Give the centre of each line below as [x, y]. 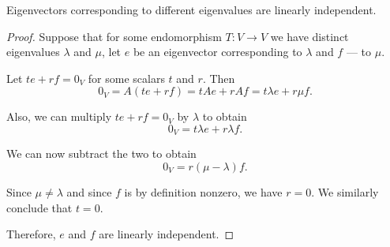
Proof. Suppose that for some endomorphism [114, 36]
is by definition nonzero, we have [203, 192]
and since [89, 192]
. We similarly [345, 192]
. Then [219, 78]
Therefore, [31, 234]
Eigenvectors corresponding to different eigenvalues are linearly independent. [191, 9]
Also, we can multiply [59, 116]
